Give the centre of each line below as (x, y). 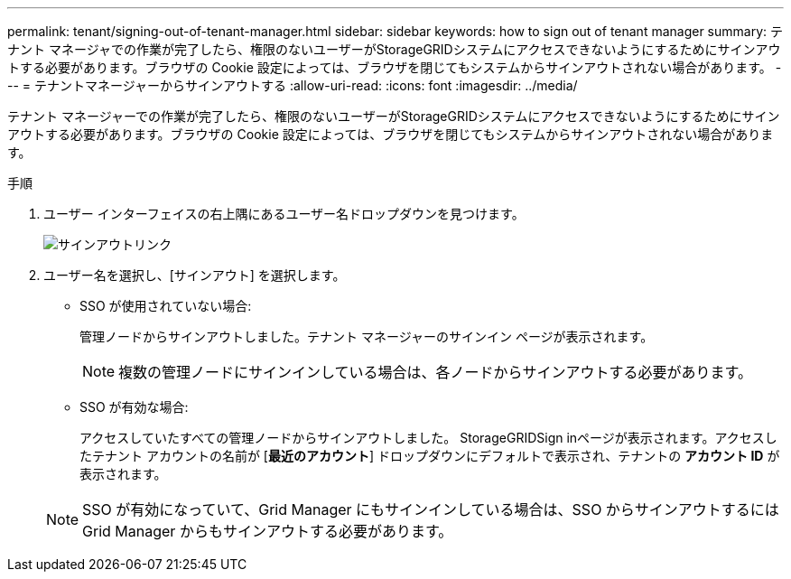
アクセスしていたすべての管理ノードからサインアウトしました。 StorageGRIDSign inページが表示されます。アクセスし (428, 438)
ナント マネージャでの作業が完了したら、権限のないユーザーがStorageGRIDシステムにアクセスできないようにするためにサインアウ (394, 49)
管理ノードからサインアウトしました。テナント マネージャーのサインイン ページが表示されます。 (367, 336)
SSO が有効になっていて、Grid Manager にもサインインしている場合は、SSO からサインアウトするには (431, 509)
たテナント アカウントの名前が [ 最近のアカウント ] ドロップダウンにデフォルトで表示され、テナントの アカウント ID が (430, 456)
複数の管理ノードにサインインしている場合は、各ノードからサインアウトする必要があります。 (435, 372)
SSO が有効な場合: (134, 407)
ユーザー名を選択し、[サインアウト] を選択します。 (195, 275)
